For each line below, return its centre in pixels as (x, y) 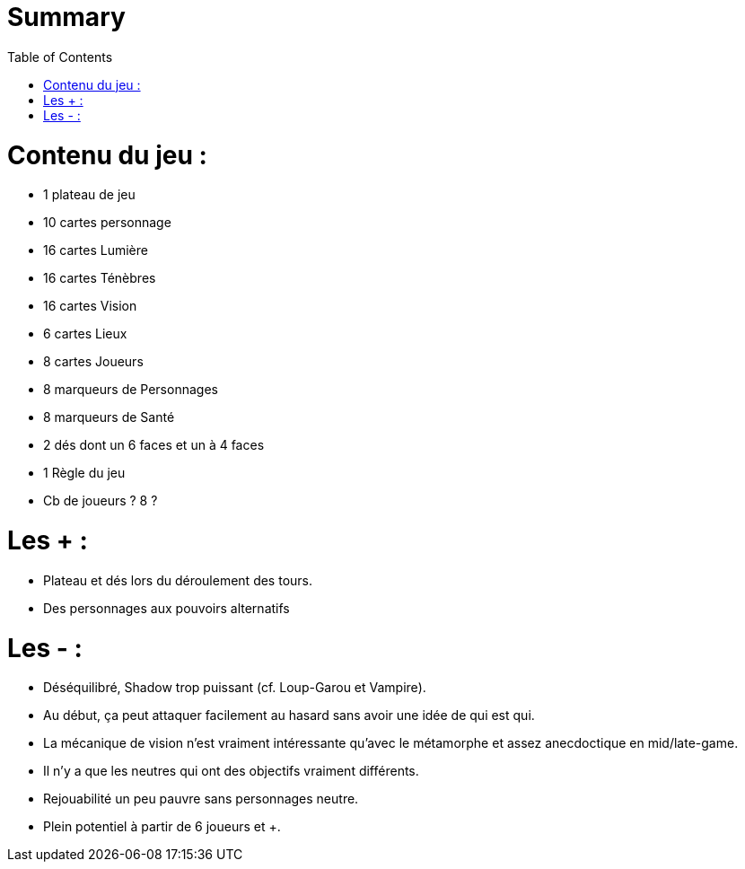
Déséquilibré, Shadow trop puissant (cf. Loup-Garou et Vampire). (235, 688)
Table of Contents (60, 57)
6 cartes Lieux (85, 334)
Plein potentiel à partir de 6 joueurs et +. (162, 827)
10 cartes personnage (107, 223)
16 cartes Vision (90, 306)
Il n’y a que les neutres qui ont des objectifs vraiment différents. (231, 771)
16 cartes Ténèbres (100, 278)
